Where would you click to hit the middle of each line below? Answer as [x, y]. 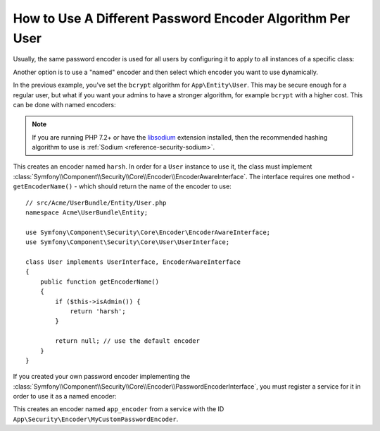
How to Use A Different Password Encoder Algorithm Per [182, 18]
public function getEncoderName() [100, 281]
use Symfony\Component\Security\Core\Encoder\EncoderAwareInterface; [148, 232]
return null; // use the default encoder [128, 341]
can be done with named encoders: [64, 104]
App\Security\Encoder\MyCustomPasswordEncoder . [96, 419]
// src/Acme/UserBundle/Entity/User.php [96, 202]
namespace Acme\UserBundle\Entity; [87, 213]
